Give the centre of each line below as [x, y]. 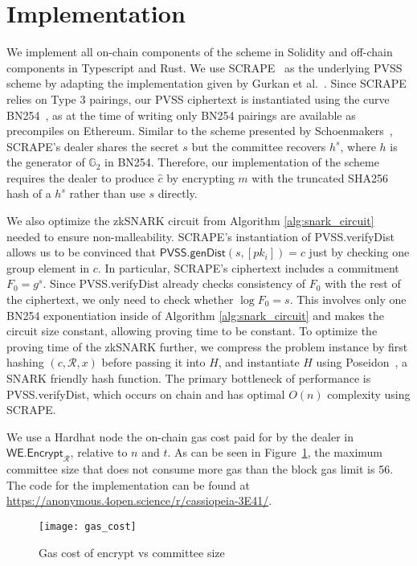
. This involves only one [348, 299]
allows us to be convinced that [82, 252]
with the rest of [363, 283]
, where [358, 146]
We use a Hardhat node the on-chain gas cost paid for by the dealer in [180, 436]
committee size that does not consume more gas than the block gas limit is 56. [200, 469]
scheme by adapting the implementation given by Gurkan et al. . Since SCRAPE [206, 83]
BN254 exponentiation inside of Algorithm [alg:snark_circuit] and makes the [195, 315]
